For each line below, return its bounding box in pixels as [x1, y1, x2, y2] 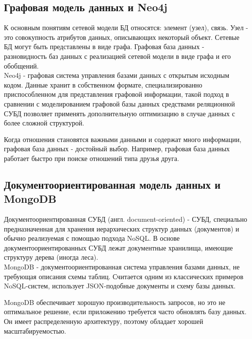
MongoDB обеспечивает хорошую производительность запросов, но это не [4, 297, 225, 307]
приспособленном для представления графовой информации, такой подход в [4, 89, 229, 99]
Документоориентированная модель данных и [4, 177, 221, 192]
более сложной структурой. [4, 118, 84, 128]
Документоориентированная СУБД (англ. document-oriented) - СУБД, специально [4, 214, 247, 224]
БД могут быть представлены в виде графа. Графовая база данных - [4, 41, 204, 52]
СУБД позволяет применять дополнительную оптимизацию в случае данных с [4, 108, 235, 118]
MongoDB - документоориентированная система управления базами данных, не [4, 262, 240, 272]
